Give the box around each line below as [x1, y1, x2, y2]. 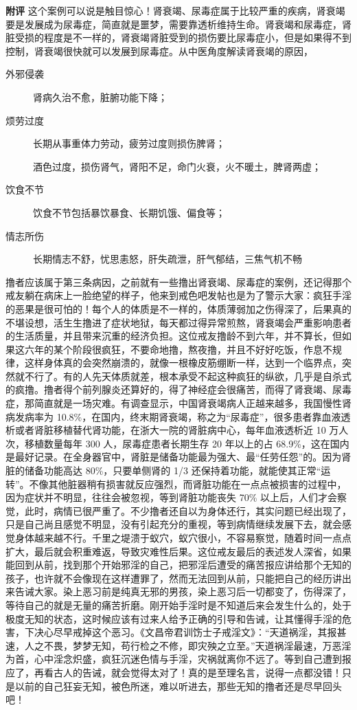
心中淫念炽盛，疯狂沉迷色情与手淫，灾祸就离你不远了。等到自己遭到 [34, 652, 342, 666]
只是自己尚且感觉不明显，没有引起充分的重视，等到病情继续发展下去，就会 [5, 517, 342, 531]
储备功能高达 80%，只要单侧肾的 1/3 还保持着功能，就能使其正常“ [24, 463, 321, 478]
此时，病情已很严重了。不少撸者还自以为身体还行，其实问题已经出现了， [24, 503, 352, 518]
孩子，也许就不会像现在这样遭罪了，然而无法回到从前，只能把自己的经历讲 [5, 570, 342, 585]
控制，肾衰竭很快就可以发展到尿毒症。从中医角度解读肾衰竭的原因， [5, 43, 313, 58]
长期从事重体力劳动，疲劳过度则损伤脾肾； [33, 136, 225, 151]
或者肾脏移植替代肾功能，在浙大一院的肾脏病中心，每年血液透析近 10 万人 [14, 423, 349, 437]
